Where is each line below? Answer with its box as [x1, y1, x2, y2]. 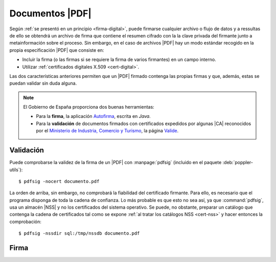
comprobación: [9, 218, 42, 225]
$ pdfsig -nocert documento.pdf [18, 178, 100, 184]
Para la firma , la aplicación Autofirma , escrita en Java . [36, 113, 151, 119]
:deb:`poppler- [222, 159, 253, 166]
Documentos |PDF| [9, 8, 92, 19]
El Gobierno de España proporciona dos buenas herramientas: [23, 104, 154, 110]
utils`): [9, 167, 23, 173]
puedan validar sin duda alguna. [9, 80, 77, 87]
